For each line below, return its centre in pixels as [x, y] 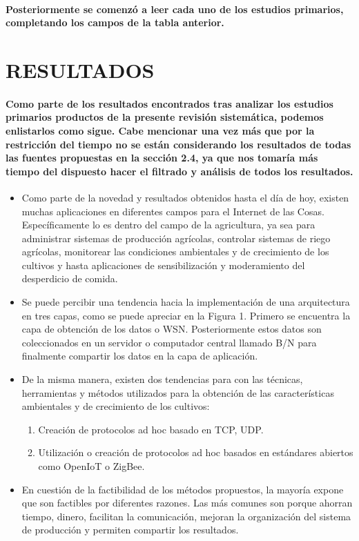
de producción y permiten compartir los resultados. [130, 530]
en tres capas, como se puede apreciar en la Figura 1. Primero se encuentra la [186, 315]
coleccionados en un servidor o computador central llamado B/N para [169, 342]
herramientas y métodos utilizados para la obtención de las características [178, 392]
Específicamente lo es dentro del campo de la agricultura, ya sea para [168, 225]
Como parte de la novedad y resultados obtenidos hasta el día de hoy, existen [185, 197]
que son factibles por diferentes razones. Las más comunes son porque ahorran [187, 503]
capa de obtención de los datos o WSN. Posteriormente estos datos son [172, 329]
